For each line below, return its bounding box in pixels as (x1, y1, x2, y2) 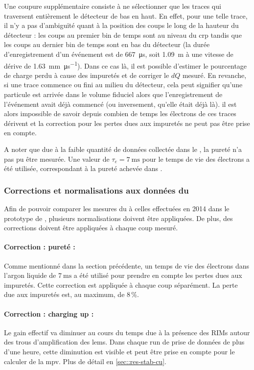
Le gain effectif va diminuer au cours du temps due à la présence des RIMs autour (4, 327, 250, 337)
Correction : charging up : (4, 308, 94, 319)
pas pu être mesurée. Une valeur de (4, 153, 110, 164)
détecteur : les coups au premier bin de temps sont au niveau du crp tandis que (4, 29, 242, 40)
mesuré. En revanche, (182, 70, 247, 80)
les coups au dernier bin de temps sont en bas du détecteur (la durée (4, 39, 210, 49)
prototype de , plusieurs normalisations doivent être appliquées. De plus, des (4, 213, 233, 223)
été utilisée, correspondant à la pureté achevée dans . (4, 163, 162, 173)
